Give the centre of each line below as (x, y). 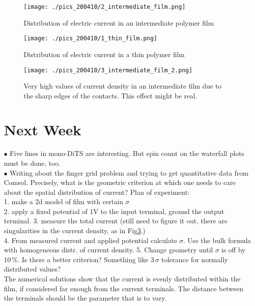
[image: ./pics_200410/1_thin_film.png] (91, 39)
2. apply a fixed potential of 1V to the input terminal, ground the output (114, 211)
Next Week (43, 129)
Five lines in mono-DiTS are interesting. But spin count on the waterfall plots (127, 153)
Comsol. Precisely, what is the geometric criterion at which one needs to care (120, 182)
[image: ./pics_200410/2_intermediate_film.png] (105, 7)
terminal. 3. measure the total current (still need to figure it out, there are (116, 221)
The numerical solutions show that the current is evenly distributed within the (122, 279)
